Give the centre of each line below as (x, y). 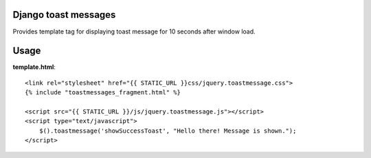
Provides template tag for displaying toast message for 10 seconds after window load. (134, 31)
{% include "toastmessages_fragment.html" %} (103, 93)
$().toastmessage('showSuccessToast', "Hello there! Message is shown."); (168, 131)
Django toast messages (64, 15)
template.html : (34, 67)
